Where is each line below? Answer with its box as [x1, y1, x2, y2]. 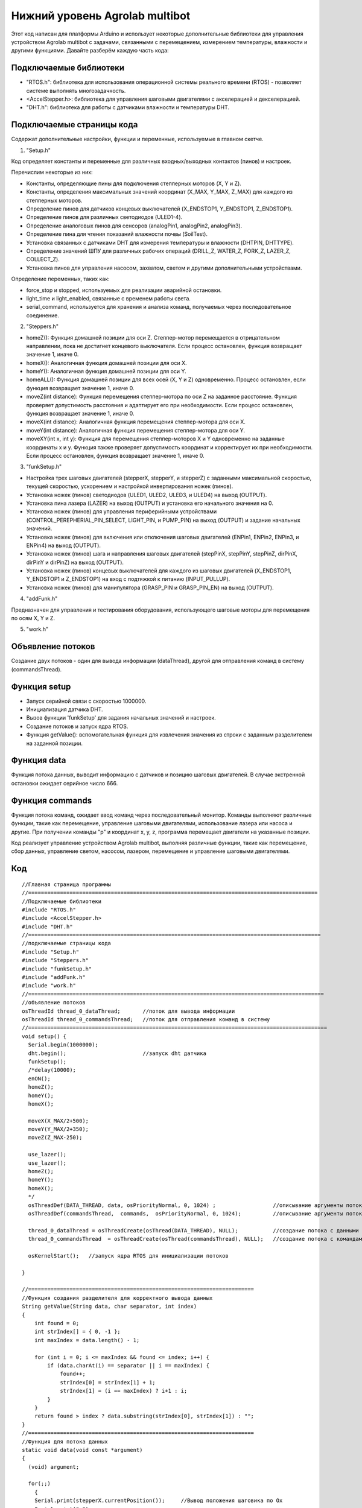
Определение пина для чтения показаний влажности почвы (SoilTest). [26, 230, 208, 238]
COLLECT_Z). [26, 256, 60, 263]
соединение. [26, 311, 60, 319]
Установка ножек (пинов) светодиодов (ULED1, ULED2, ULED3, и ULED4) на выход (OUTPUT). [26, 491, 267, 498]
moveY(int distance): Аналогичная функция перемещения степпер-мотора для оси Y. [26, 426, 246, 434]
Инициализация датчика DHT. [26, 706, 103, 713]
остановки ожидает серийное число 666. [11, 779, 118, 787]
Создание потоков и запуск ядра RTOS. [26, 723, 129, 730]
